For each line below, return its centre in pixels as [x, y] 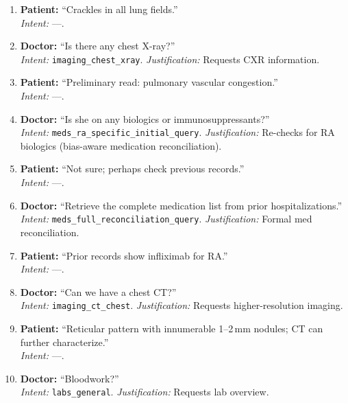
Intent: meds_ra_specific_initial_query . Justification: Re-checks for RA [177, 132]
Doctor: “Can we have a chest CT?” [98, 291]
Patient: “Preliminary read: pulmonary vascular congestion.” [149, 82]
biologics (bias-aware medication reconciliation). [121, 145]
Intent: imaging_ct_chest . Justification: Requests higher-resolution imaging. [182, 305]
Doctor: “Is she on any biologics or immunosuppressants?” [145, 118]
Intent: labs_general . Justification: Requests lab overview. [145, 392]
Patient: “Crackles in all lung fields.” [99, 9]
